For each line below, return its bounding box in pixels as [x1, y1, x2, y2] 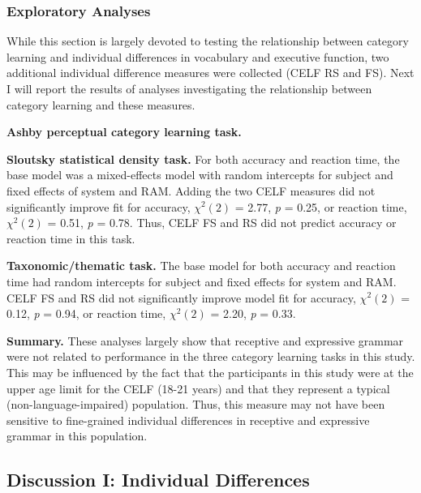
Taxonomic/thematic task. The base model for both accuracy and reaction [6, 257, 396, 274]
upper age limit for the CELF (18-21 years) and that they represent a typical [6, 379, 390, 397]
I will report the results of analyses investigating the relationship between [6, 80, 372, 96]
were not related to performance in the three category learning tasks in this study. [6, 348, 415, 365]
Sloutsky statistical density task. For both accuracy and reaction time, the [6, 150, 400, 167]
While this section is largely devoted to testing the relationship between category [6, 32, 409, 49]
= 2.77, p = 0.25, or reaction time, [234, 198, 407, 215]
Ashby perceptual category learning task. [6, 123, 242, 140]
